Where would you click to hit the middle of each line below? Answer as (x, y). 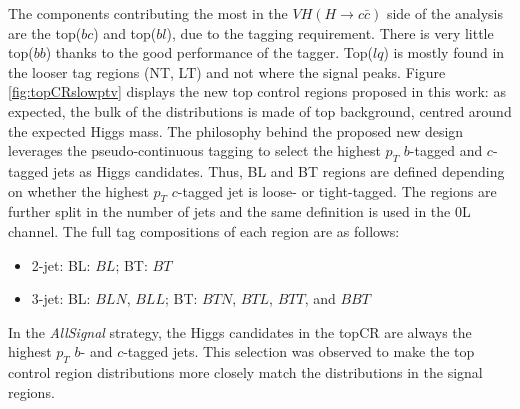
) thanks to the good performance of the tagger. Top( (209, 52)
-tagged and (446, 150)
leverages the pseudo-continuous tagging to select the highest (194, 150)
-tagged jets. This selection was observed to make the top (299, 351)
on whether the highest (78, 190)
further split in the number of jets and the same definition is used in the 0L (239, 211)
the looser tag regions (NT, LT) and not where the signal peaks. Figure (227, 71)
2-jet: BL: (61, 264)
